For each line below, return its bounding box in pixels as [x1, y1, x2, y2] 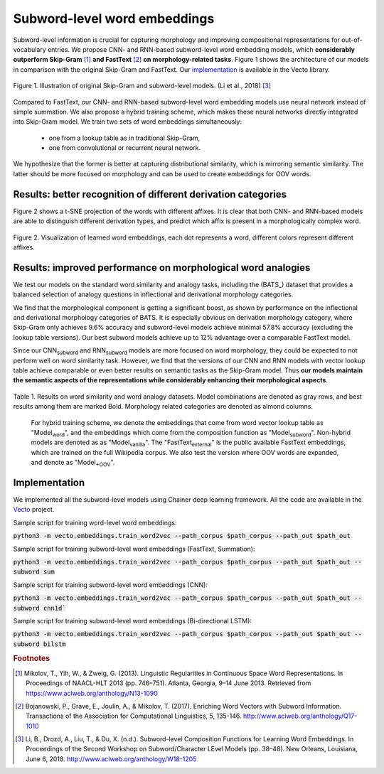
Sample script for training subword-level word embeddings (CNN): [13, 580, 208, 589]
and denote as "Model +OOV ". [31, 458, 115, 468]
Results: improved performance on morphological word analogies [13, 262, 311, 274]
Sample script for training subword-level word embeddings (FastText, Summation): [13, 544, 255, 553]
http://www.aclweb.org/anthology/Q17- [242, 711, 358, 721]
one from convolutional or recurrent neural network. [48, 144, 201, 152]
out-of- [341, 36, 363, 44]
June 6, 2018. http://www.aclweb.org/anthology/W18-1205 [26, 754, 197, 763]
